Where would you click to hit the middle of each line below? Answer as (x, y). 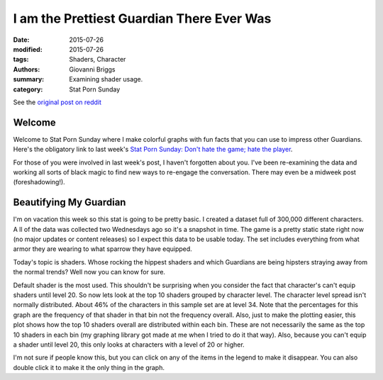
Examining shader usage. (106, 79)
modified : (28, 49)
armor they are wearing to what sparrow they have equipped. (103, 249)
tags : (21, 60)
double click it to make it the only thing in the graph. (89, 367)
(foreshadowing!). (39, 182)
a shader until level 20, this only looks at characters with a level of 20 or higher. (129, 345)
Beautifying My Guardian (70, 202)
